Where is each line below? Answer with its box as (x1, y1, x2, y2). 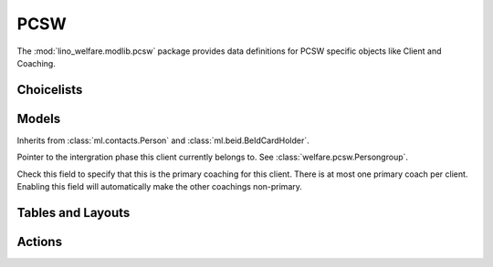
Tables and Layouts (16, 205, 131, 221)
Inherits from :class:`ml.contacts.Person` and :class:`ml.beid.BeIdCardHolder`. (16, 135, 309, 146)
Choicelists (16, 82, 83, 98)
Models (16, 110, 61, 127)
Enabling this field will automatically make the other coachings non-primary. (16, 181, 303, 192)
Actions (16, 233, 63, 250)
